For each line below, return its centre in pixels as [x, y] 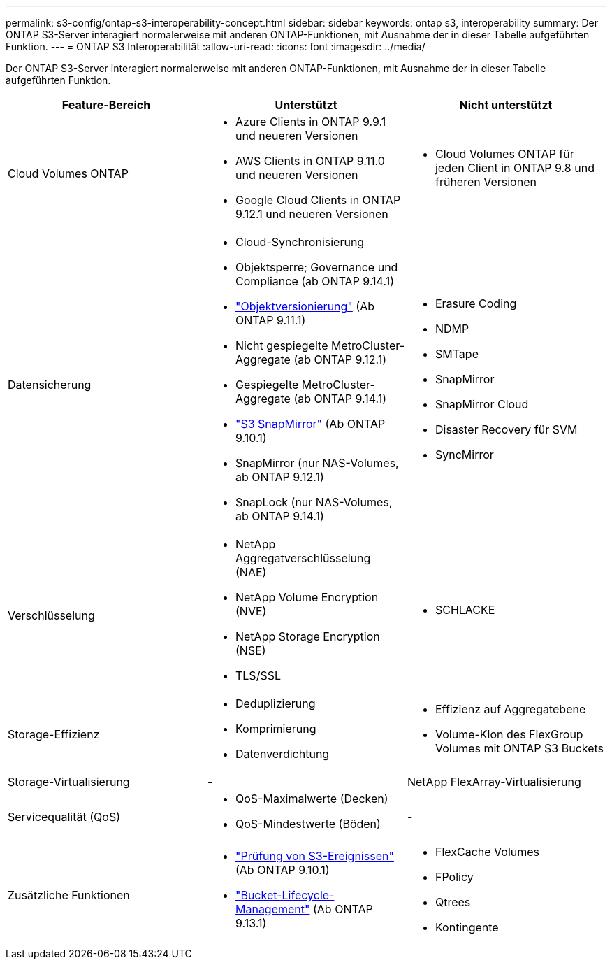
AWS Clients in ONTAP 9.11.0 [310, 161]
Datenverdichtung [282, 754]
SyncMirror [464, 455]
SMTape [457, 354]
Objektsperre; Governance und [316, 267]
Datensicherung [50, 385]
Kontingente [467, 927]
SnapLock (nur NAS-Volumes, [314, 502]
